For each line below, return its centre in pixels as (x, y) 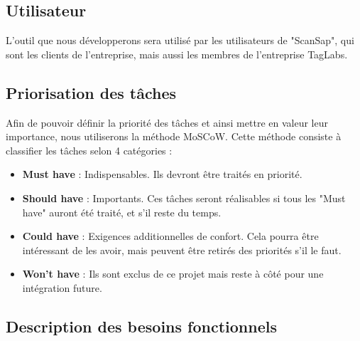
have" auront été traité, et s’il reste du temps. (122, 212)
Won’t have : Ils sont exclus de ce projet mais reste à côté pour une (173, 274)
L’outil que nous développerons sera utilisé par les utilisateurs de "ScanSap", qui (180, 40)
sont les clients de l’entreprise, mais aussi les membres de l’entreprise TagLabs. (177, 54)
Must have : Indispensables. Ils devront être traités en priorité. (162, 174)
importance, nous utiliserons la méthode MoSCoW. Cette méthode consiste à (174, 136)
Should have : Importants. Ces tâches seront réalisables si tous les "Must (184, 198)
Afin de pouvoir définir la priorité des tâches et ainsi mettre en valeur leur (167, 122)
